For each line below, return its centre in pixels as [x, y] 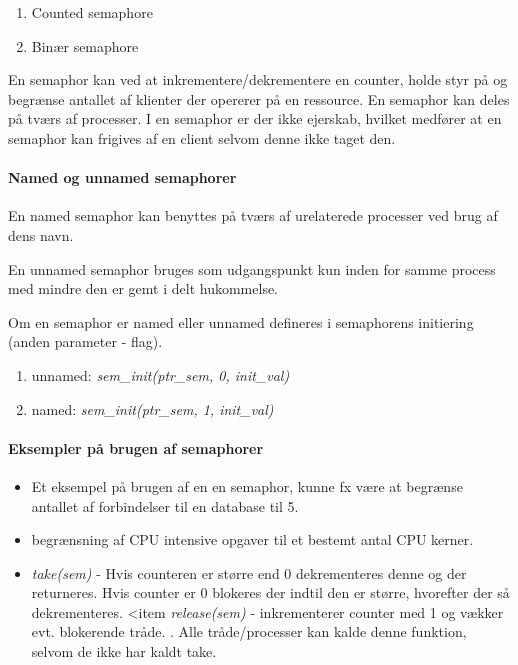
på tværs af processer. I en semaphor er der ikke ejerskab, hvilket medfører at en [255, 118]
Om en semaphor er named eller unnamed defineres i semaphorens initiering [241, 321]
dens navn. [41, 234]
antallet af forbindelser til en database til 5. [165, 505]
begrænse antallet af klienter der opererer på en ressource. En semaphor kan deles [259, 98]
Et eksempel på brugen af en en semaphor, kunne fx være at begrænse [247, 485]
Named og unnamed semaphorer [122, 177]
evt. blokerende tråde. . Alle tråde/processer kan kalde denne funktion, [249, 631]
